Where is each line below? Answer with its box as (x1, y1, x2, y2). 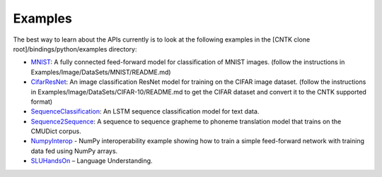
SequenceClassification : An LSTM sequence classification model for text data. (30, 107, 260, 116)
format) (30, 97, 53, 106)
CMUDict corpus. (30, 127, 81, 135)
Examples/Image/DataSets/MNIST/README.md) (30, 68, 171, 76)
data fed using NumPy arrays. (30, 147, 118, 155)
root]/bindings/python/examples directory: (13, 44, 137, 53)
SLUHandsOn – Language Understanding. (30, 157, 153, 165)
